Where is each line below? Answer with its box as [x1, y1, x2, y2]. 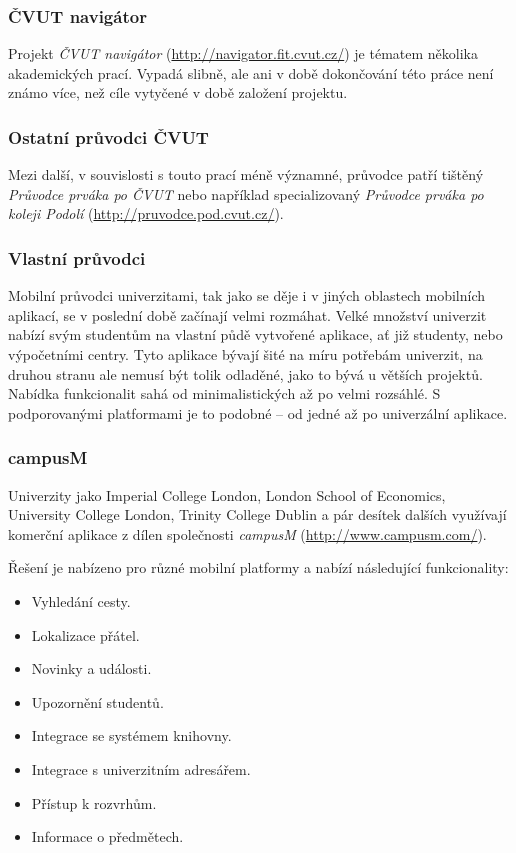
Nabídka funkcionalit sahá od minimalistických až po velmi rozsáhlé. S [8, 383, 441, 404]
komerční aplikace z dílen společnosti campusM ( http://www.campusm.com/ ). [8, 523, 487, 544]
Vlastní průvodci [8, 245, 146, 270]
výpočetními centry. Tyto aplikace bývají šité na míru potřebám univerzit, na [8, 344, 483, 364]
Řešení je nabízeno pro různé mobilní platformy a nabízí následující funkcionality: [8, 557, 509, 578]
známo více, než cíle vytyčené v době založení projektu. [8, 82, 348, 103]
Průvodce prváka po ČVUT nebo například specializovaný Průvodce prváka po [8, 183, 484, 204]
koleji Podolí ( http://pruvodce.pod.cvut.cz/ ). [8, 203, 284, 224]
